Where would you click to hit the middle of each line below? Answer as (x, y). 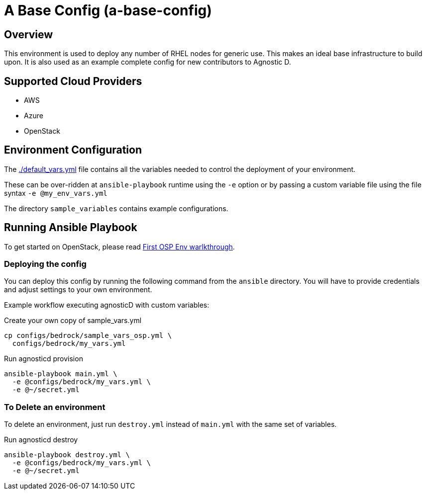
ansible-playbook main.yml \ (61, 374)
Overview (29, 34)
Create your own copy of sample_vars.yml (73, 321)
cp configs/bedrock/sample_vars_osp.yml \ (88, 336)
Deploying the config (45, 264)
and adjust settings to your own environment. (78, 290)
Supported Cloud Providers (73, 81)
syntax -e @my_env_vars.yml (56, 193)
